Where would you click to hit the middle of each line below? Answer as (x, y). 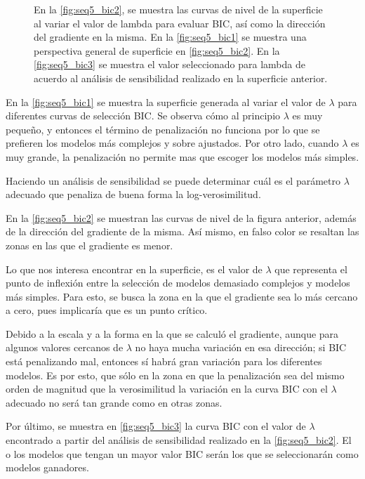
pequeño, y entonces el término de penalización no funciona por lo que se (163, 129)
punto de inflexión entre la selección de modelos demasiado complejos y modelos (178, 283)
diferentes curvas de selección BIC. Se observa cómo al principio (143, 116)
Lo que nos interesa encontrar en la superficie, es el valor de (134, 269)
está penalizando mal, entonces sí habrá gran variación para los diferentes (164, 361)
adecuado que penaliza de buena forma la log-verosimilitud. (133, 194)
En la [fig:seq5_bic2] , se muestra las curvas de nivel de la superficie (178, 9)
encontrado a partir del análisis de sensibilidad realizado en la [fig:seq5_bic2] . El (179, 440)
